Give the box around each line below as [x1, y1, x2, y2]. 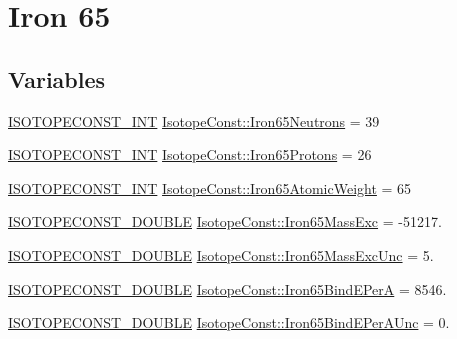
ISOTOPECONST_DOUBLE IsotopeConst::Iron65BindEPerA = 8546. [8, 278, 447, 299]
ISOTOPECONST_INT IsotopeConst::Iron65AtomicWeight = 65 [8, 177, 412, 198]
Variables [8, 63, 106, 94]
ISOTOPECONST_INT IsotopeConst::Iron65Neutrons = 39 [8, 110, 380, 131]
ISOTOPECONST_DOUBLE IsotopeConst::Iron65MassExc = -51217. [8, 211, 442, 232]
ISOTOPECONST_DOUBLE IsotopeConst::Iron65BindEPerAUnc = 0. [8, 312, 450, 333]
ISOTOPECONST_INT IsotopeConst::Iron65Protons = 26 [8, 144, 372, 165]
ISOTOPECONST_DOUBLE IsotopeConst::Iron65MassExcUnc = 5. [8, 244, 434, 265]
